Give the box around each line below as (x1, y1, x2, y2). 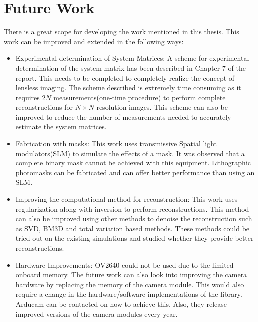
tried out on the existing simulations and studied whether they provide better (15, 233, 254, 243)
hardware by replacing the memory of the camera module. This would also (15, 279, 244, 289)
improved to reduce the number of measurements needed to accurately (15, 111, 231, 122)
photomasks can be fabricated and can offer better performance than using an (15, 167, 255, 177)
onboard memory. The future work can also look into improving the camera (15, 269, 247, 280)
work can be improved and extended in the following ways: (4, 36, 184, 46)
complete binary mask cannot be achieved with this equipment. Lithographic (15, 158, 251, 168)
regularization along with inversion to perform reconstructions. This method (15, 203, 249, 214)
